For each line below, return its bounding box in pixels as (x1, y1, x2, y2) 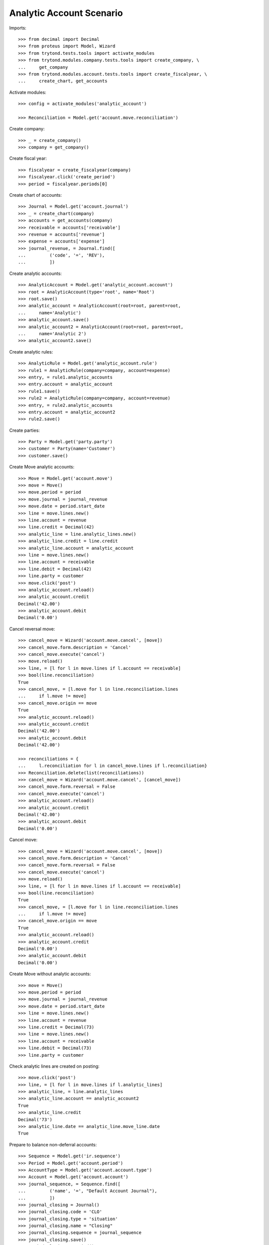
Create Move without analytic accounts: (9, 971, 91, 977)
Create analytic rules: (9, 349, 53, 355)
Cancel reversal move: (9, 625, 55, 632)
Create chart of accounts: (9, 192, 62, 198)
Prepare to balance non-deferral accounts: (9, 1141, 97, 1147)
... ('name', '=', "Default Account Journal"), (18, 1188, 157, 1194)
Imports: (9, 25, 27, 31)
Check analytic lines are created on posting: (9, 1063, 100, 1069)
